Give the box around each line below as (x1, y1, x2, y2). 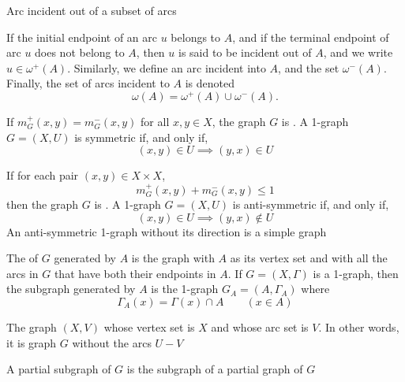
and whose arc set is (211, 319, 309, 336)
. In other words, (318, 319, 399, 336)
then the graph (6, 196, 79, 213)
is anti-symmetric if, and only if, (232, 196, 389, 213)
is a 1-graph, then (313, 265, 399, 281)
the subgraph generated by (6, 280, 136, 297)
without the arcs (72, 334, 152, 350)
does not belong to (35, 44, 125, 61)
